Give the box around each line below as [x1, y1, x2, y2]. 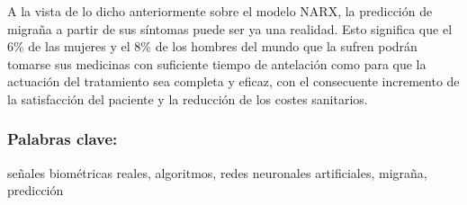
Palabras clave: [7, 128, 118, 150]
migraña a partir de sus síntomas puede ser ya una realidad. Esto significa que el [7, 19, 453, 38]
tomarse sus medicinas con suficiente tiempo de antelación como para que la [7, 54, 427, 73]
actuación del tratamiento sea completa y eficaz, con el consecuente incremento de [7, 72, 460, 91]
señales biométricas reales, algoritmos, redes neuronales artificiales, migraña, [7, 163, 427, 182]
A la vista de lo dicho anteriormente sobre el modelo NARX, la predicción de [7, 2, 433, 20]
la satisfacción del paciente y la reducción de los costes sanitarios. [7, 89, 368, 108]
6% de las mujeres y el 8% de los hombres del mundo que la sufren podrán [7, 37, 418, 56]
